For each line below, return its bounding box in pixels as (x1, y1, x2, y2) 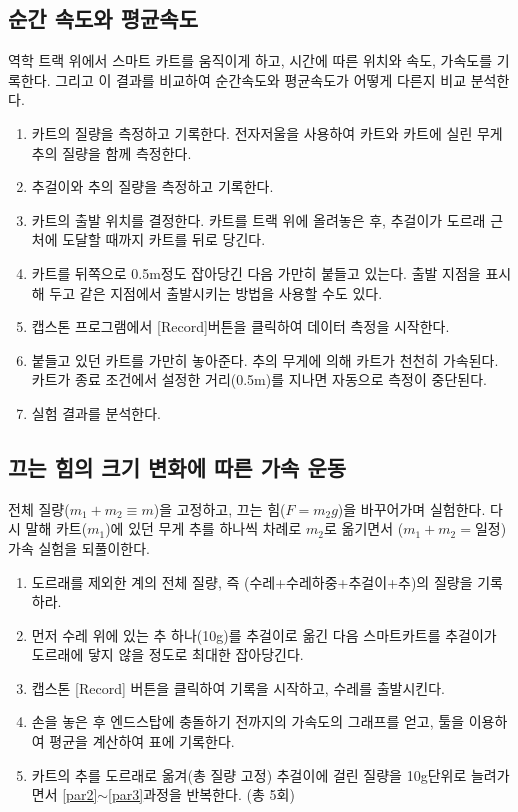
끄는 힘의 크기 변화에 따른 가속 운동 (8, 451, 347, 482)
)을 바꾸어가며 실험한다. (337, 498, 486, 519)
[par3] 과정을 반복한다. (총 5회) (108, 784, 295, 805)
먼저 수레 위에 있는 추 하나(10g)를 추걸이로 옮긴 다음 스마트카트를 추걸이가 (31, 624, 497, 645)
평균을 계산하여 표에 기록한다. (49, 731, 235, 752)
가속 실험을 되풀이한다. (8, 537, 151, 558)
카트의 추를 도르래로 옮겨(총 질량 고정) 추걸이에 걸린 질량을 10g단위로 (31, 764, 467, 785)
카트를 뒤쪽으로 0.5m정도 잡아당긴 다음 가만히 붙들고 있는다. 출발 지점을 (31, 262, 481, 283)
